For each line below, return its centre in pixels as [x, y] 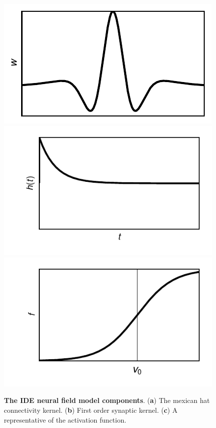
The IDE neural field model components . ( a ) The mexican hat [107, 400]
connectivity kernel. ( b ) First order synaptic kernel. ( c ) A [91, 410]
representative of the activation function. [65, 419]
